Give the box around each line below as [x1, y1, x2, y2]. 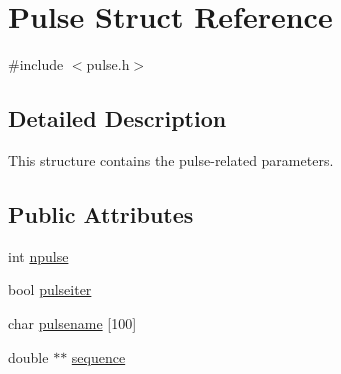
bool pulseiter [8, 279, 92, 300]
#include [8, 54, 64, 75]
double [8, 346, 49, 367]
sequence [71, 346, 126, 367]
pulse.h [86, 54, 130, 75]
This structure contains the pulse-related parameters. [8, 149, 334, 170]
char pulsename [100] [8, 312, 137, 333]
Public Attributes [8, 198, 194, 229]
